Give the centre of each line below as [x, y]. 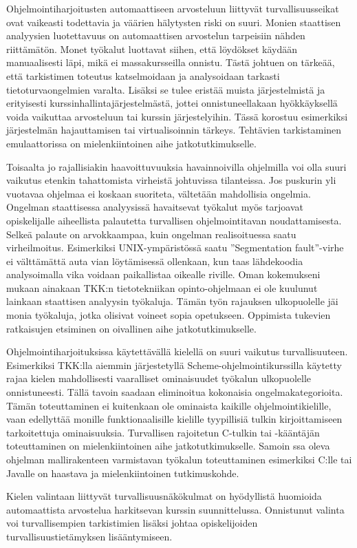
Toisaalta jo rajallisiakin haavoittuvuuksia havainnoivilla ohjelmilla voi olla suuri [176, 166]
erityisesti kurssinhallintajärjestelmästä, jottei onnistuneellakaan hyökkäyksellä [172, 103]
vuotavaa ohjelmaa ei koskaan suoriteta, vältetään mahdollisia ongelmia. [159, 193]
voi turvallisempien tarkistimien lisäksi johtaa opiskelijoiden [132, 523]
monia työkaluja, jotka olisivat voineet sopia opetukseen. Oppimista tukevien [169, 315]
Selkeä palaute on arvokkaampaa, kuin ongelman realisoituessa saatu [151, 234]
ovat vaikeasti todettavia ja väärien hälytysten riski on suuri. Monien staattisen [174, 22]
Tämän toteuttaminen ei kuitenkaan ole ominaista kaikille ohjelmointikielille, [169, 405]
